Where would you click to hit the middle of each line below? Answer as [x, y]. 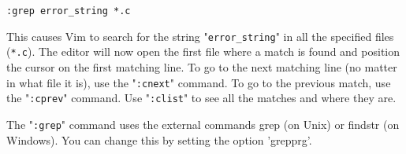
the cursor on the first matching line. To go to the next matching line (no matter [202, 66]
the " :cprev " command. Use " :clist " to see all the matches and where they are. [201, 98]
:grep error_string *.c [69, 11]
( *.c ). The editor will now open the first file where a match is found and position [203, 51]
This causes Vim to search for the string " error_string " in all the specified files [200, 36]
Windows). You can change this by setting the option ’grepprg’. [159, 139]
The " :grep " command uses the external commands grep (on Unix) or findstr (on [203, 124]
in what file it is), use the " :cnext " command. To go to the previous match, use [199, 82]
